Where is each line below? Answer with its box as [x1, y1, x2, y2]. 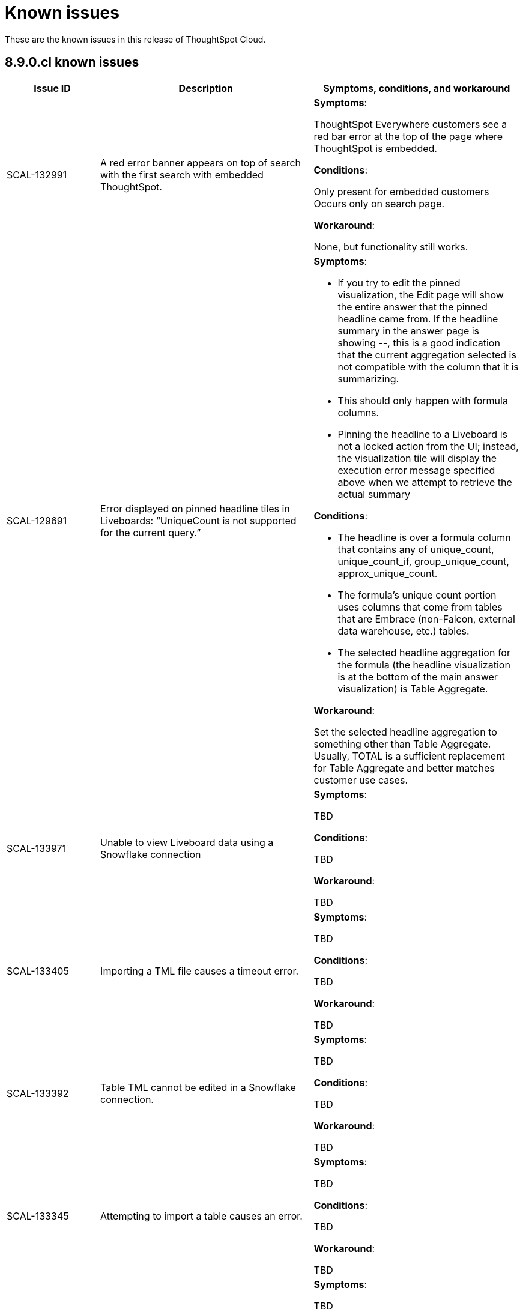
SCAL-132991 [7, 168, 67, 181]
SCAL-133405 [7, 964, 69, 977]
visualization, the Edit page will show [337, 288, 504, 301]
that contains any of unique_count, [337, 543, 494, 555]
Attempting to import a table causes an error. [100, 1209, 303, 1222]
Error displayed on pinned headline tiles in [100, 502, 290, 515]
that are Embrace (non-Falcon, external [337, 612, 515, 625]
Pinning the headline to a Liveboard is [337, 428, 507, 440]
